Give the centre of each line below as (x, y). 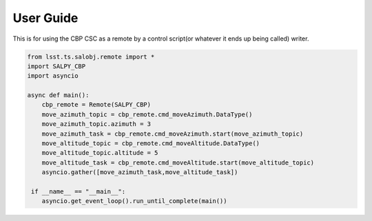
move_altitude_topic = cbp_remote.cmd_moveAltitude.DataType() (151, 144)
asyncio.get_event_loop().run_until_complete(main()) (134, 201)
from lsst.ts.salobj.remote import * (91, 56)
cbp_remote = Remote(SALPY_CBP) (96, 105)
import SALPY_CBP (56, 66)
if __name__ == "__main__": (79, 192)
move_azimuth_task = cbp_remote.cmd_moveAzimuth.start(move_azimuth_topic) (173, 134)
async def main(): (58, 95)
